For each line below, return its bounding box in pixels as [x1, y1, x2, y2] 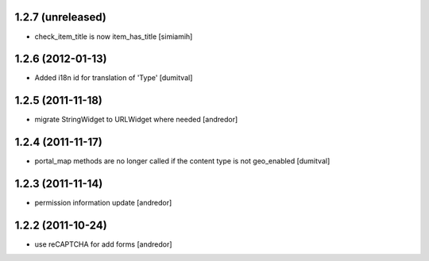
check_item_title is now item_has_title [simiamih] [34, 32, 193, 41]
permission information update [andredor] [34, 198, 172, 208]
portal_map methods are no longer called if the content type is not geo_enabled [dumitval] [34, 156, 330, 166]
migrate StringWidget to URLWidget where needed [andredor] [34, 115, 238, 125]
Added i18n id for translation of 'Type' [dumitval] [34, 73, 193, 83]
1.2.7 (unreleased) [14, 10, 106, 24]
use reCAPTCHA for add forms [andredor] [34, 240, 172, 249]
